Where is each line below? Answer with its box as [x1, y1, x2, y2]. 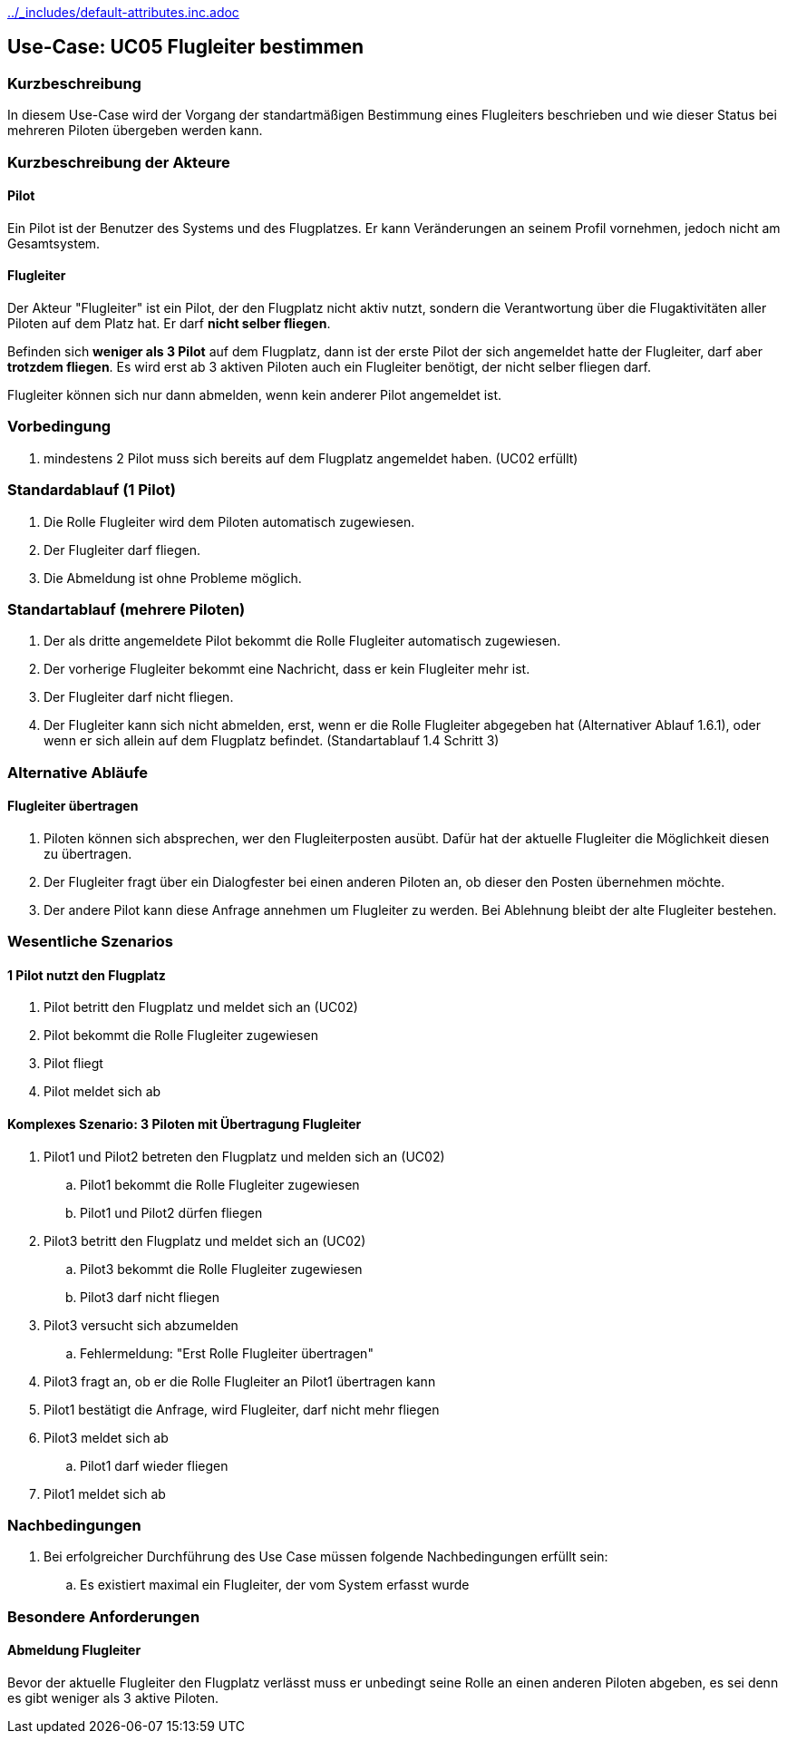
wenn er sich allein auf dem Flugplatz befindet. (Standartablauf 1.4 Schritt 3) [44, 733, 500, 749]
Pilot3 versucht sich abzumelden [44, 1317, 238, 1333]
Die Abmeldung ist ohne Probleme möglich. [44, 569, 302, 586]
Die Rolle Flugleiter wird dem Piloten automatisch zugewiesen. [44, 513, 415, 530]
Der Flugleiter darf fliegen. [44, 541, 200, 558]
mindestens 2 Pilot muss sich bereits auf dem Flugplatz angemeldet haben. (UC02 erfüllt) [44, 450, 578, 466]
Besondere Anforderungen [7, 1607, 200, 1626]
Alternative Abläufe [7, 763, 149, 782]
